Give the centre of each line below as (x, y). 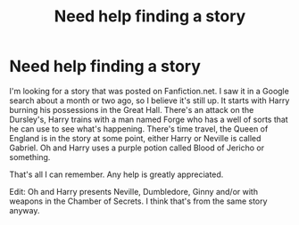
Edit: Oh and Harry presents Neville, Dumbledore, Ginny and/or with (134, 191)
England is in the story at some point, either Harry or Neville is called (135, 138)
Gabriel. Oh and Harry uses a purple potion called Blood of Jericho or (137, 148)
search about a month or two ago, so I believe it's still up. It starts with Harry (149, 100)
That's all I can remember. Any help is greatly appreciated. (116, 174)
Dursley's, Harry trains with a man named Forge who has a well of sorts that (149, 119)
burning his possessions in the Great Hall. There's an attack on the (132, 109)
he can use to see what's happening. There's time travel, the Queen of (139, 129)
